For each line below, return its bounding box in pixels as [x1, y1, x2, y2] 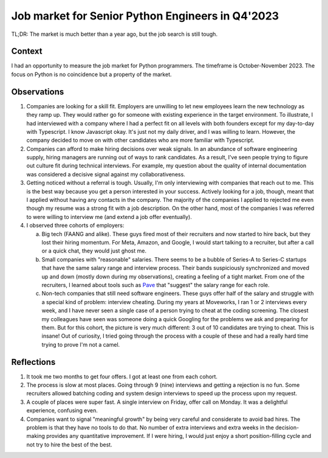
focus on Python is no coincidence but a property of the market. [11, 71, 173, 78]
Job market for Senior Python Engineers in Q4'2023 [11, 9, 279, 23]
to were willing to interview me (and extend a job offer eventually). [26, 213, 193, 220]
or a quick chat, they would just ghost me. [41, 247, 147, 255]
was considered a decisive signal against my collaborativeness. [26, 170, 185, 178]
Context [11, 46, 43, 57]
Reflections [11, 356, 56, 367]
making [26, 432, 46, 440]
